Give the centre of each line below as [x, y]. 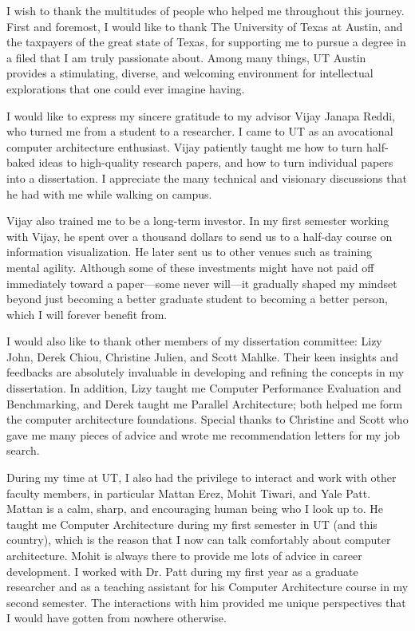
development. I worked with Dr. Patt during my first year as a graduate [182, 571]
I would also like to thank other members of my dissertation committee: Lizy [194, 341]
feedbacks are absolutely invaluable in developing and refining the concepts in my [206, 372]
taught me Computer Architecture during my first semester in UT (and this [192, 524]
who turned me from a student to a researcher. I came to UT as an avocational [200, 131]
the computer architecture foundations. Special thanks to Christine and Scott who [207, 419]
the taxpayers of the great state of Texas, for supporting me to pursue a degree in [206, 42]
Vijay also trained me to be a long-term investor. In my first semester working [198, 221]
